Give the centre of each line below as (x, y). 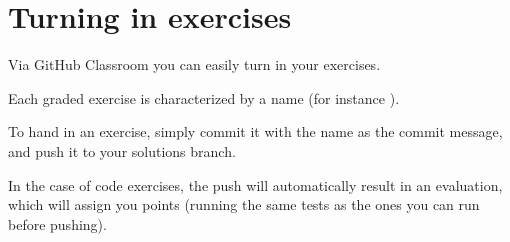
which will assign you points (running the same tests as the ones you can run (244, 204)
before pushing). (57, 223)
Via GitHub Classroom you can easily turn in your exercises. (194, 64)
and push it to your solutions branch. (122, 150)
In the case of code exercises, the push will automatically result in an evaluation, (255, 184)
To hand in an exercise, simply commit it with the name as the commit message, (255, 131)
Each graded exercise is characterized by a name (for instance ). (204, 97)
